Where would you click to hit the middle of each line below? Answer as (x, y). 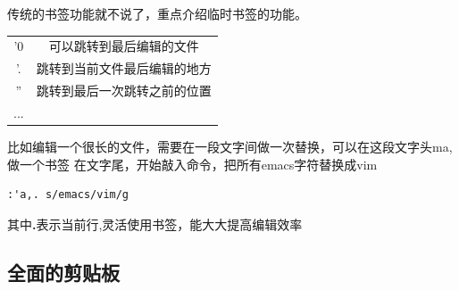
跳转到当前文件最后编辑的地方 (124, 68)
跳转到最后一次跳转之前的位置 (124, 91)
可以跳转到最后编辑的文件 (124, 46)
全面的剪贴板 (63, 272)
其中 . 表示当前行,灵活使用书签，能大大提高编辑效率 (155, 224)
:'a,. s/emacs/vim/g (68, 195)
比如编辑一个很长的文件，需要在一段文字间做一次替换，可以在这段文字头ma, (230, 146)
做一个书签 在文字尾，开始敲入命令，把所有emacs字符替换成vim (192, 164)
